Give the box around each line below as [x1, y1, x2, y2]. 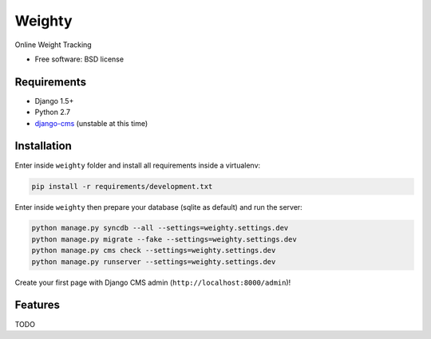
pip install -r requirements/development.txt [31, 182, 213, 191]
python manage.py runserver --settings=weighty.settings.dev [31, 257, 276, 266]
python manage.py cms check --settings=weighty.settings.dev [31, 246, 276, 255]
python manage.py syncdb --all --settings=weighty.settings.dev [31, 223, 289, 233]
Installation [14, 140, 72, 153]
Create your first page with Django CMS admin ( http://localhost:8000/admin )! [14, 278, 291, 287]
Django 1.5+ [34, 96, 74, 105]
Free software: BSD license [34, 54, 124, 64]
